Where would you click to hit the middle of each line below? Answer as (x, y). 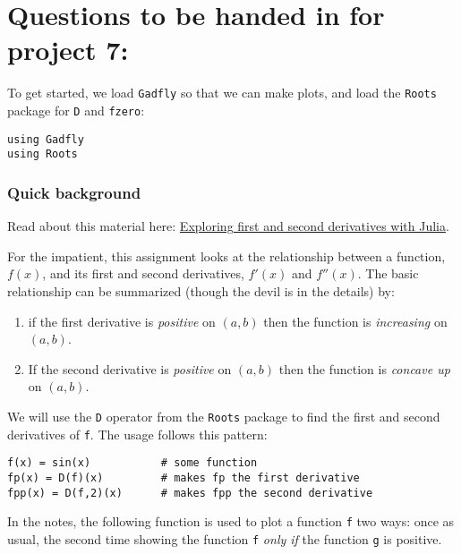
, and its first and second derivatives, (143, 273)
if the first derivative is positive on (122, 321)
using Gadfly (46, 139)
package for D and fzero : (76, 110)
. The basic (388, 273)
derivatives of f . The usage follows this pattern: (137, 434)
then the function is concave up (364, 368)
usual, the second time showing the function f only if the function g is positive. (225, 538)
